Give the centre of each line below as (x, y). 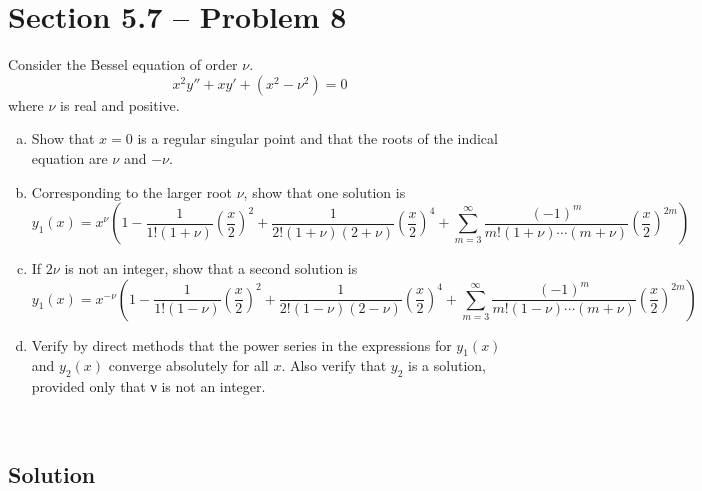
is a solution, (447, 365)
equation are (69, 157)
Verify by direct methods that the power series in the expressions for (241, 344)
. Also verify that (334, 365)
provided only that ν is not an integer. (148, 386)
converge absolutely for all (188, 365)
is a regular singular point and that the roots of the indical (317, 138)
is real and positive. (120, 104)
